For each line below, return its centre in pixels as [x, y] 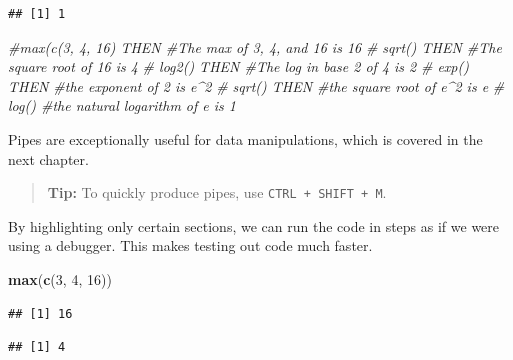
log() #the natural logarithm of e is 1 [122, 105]
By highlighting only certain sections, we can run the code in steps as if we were [254, 225]
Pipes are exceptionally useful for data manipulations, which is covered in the [245, 138]
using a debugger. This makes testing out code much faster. [190, 245]
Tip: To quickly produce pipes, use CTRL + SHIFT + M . [217, 192]
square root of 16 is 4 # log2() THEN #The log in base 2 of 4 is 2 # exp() [238, 66]
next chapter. [48, 158]
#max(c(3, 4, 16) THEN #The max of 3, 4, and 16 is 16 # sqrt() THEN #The [255, 46]
